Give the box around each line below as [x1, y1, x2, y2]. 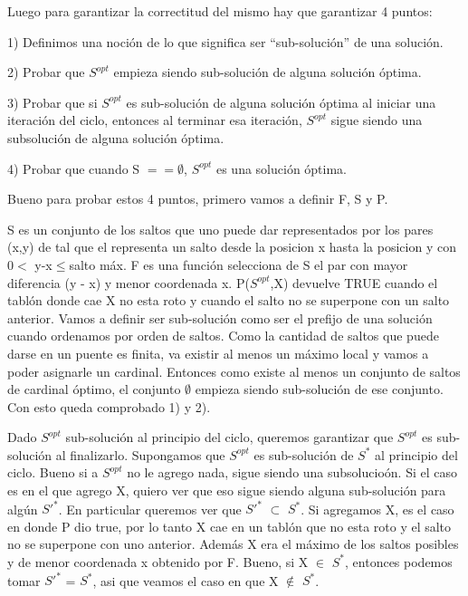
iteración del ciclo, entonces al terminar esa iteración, [7, 111, 302, 130]
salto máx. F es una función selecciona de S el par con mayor [69, 255, 408, 274]
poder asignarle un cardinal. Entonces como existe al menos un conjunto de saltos [7, 361, 461, 380]
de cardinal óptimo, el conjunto [7, 380, 181, 399]
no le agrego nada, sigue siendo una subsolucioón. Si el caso [127, 463, 457, 482]
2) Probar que [7, 62, 85, 82]
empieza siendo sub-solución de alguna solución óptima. [113, 62, 422, 82]
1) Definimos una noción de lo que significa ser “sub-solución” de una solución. [7, 32, 444, 51]
